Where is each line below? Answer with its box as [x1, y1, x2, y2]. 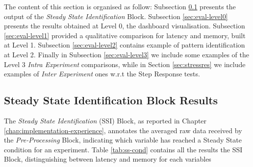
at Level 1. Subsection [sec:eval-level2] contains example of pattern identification [4, 40, 245, 50]
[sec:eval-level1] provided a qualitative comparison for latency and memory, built [4, 30, 246, 40]
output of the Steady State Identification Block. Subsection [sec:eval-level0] [4, 11, 228, 21]
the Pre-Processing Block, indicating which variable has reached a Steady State [4, 135, 242, 145]
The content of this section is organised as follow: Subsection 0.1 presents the [4, 1, 236, 11]
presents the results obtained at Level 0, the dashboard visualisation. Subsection [4, 21, 245, 31]
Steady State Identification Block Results [4, 93, 218, 108]
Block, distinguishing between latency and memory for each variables [4, 154, 211, 164]
